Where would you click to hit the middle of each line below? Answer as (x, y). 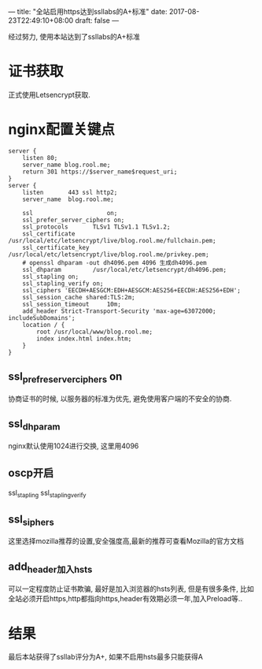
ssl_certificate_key (56, 247)
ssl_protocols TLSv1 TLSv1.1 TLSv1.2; (96, 227)
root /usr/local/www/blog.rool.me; (95, 332)
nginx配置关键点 (62, 130)
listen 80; (40, 158)
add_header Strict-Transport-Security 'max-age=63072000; (119, 311)
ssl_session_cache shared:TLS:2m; (79, 297)
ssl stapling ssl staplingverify (47, 493)
